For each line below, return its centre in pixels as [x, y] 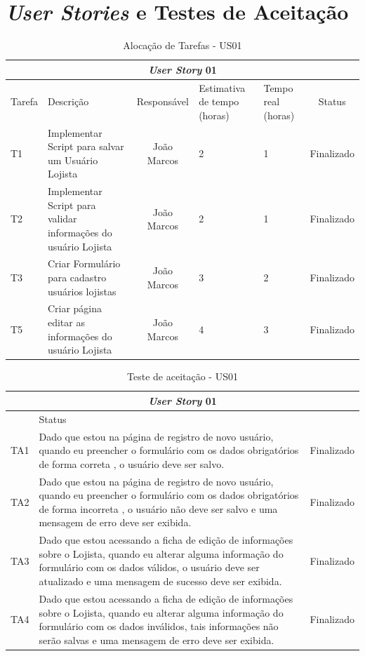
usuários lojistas [82, 291]
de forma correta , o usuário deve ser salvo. [132, 463]
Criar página [75, 308]
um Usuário [73, 160]
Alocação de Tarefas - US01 [182, 45]
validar [62, 219]
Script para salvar [86, 146]
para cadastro [77, 277]
